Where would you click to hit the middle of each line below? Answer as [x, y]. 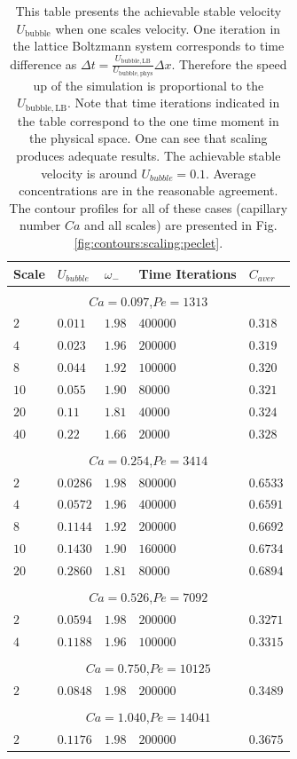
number [40, 225]
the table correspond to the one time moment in [148, 120]
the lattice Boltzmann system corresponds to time [148, 46]
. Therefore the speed [229, 63]
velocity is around [89, 173]
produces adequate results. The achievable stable [148, 155]
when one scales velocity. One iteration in [168, 28]
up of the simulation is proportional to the [148, 85]
